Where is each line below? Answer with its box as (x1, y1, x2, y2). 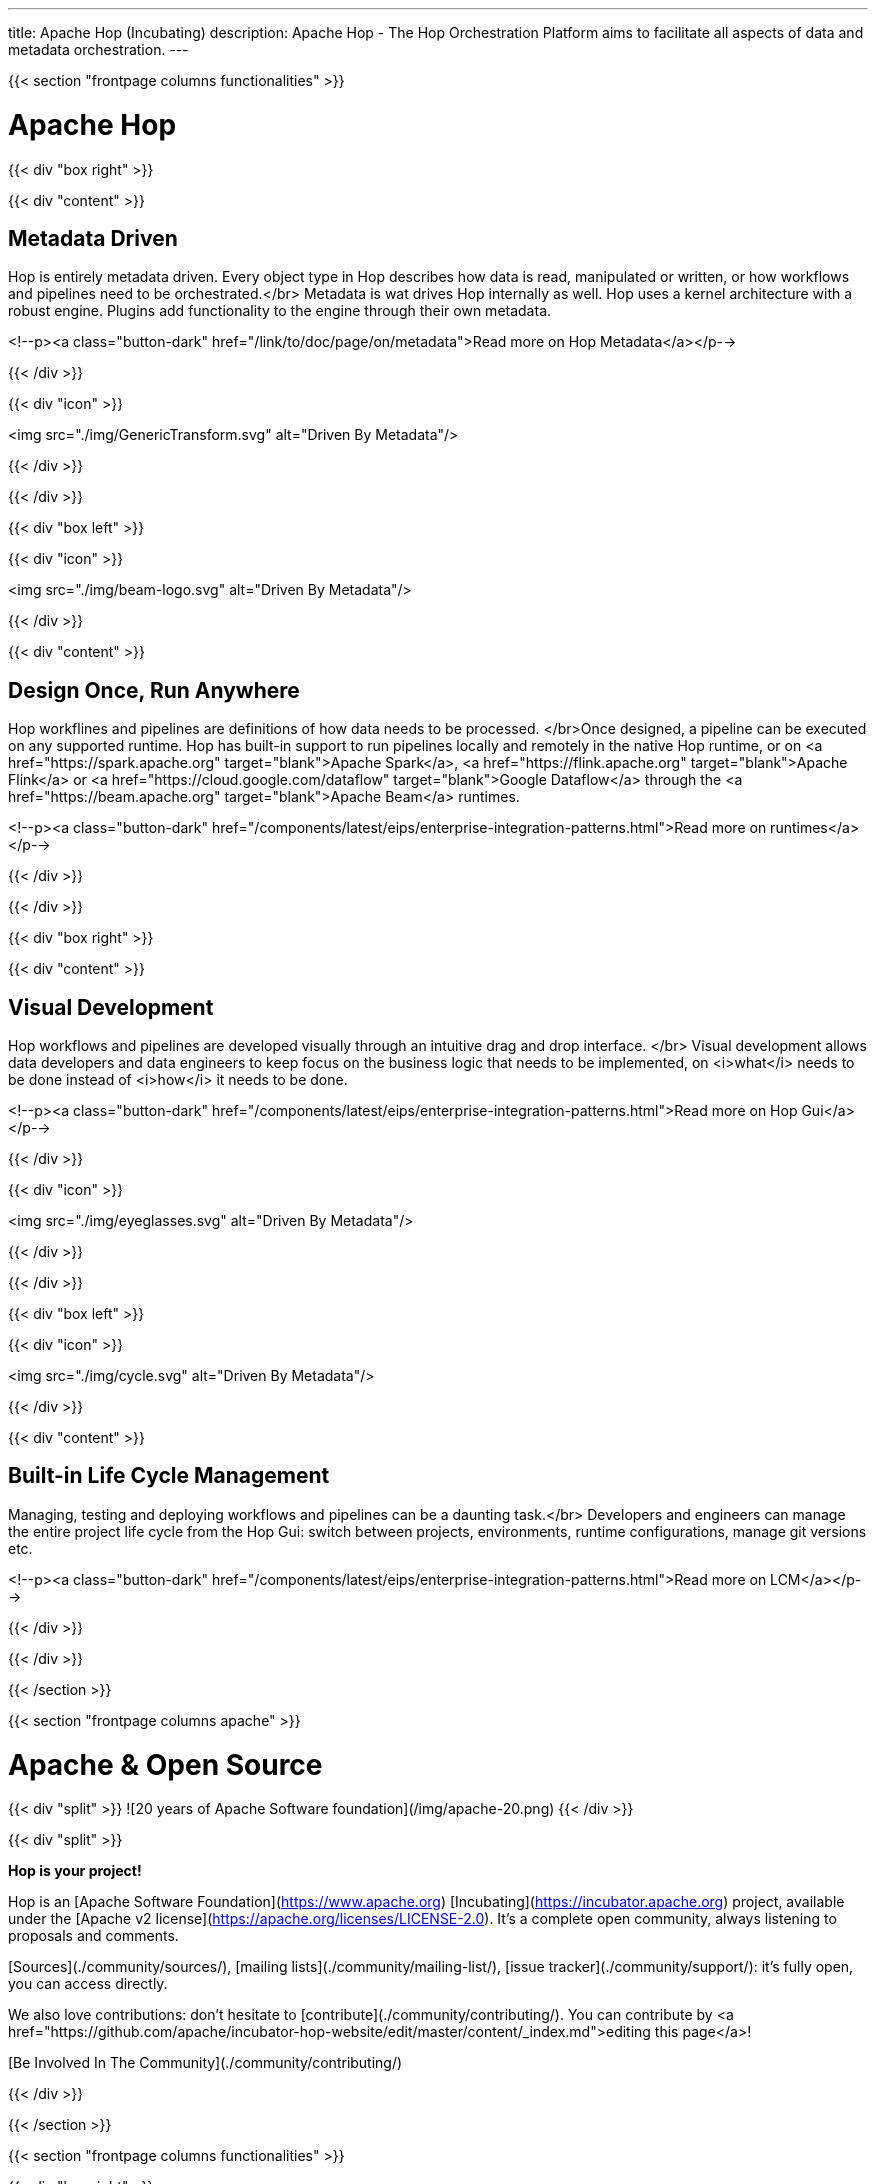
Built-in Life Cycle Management (8, 1463, 330, 1489)
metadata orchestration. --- (8, 41, 189, 58)
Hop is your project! (8, 1862, 142, 1880)
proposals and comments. (8, 1927, 179, 1945)
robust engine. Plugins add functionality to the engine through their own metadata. (8, 302, 552, 320)
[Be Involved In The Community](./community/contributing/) (8, 2054, 403, 2072)
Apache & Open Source (8, 1747, 323, 1782)
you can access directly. (8, 1975, 168, 1993)
